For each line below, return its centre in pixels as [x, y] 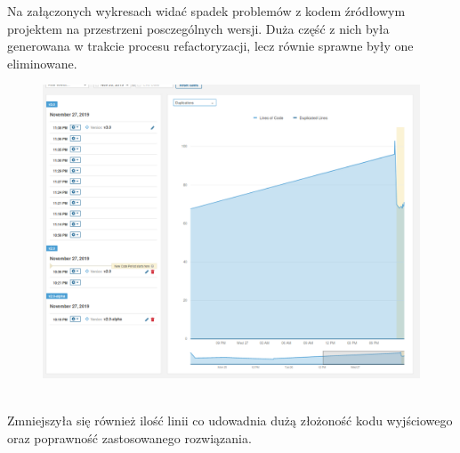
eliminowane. [42, 63]
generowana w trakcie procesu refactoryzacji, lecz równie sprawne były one [210, 46]
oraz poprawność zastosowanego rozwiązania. [129, 437]
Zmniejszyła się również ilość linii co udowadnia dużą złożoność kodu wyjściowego [230, 421]
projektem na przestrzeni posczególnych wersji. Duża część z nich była [198, 28]
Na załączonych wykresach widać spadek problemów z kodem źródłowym [206, 11]
